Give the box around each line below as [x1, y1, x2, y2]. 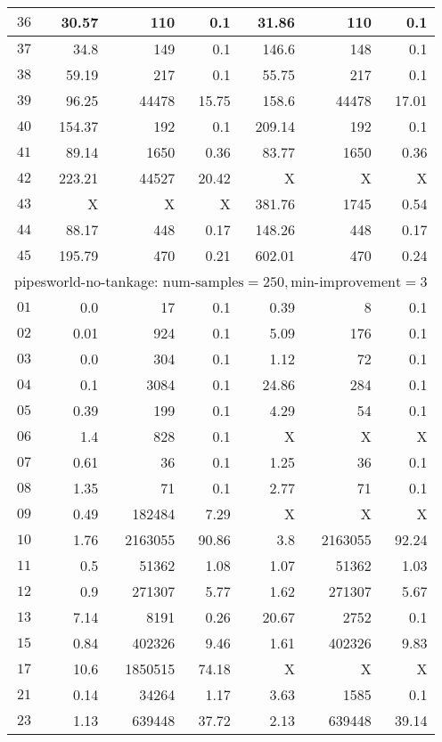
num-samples [162, 275, 244, 289]
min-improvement [291, 275, 402, 289]
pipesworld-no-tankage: [14, 271, 159, 291]
